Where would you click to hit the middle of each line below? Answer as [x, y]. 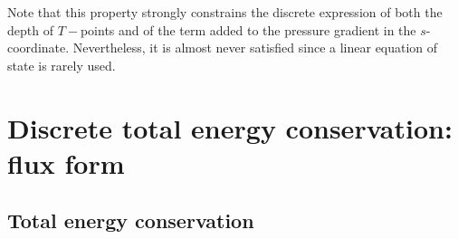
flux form [66, 163]
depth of [30, 29]
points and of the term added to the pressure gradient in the [248, 29]
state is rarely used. [62, 65]
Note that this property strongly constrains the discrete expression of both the [225, 12]
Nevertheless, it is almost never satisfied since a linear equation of [255, 48]
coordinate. [38, 48]
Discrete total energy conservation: [230, 127]
